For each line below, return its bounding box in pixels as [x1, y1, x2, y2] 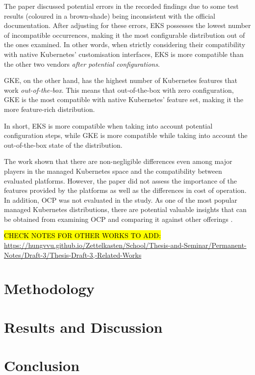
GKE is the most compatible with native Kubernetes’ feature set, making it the [4, 94, 243, 105]
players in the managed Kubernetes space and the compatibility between [4, 165, 222, 176]
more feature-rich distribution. [4, 104, 95, 114]
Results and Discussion [4, 317, 163, 337]
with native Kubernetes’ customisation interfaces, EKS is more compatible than [4, 49, 244, 59]
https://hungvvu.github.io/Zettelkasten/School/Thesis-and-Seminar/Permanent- [4, 240, 247, 250]
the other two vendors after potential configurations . [4, 58, 160, 69]
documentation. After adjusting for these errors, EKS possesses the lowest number [4, 20, 251, 30]
